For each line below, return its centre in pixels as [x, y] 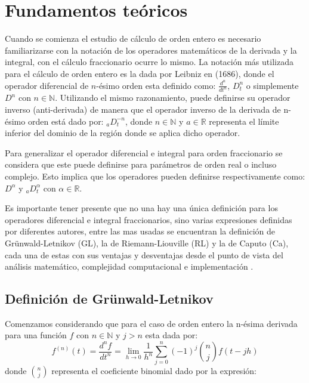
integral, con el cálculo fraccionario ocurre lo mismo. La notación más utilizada [149, 62]
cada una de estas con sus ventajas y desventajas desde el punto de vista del [144, 254]
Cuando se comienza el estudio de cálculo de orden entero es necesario [133, 38]
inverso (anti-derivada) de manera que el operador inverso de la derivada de [143, 109]
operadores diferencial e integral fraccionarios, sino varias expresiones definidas [149, 219]
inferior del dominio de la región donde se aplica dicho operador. [123, 133]
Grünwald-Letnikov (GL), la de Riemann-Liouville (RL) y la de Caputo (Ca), [147, 243]
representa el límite [244, 121]
